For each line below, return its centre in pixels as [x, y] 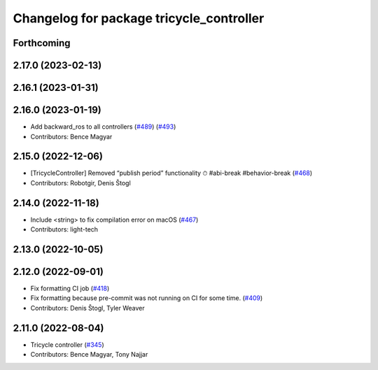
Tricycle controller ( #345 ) [67, 344]
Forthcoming [42, 43]
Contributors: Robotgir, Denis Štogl [80, 183]
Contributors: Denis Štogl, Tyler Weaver [87, 308]
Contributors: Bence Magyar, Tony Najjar [89, 355]
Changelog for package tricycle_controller [139, 18]
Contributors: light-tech [64, 229]
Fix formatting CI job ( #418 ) [70, 289]
